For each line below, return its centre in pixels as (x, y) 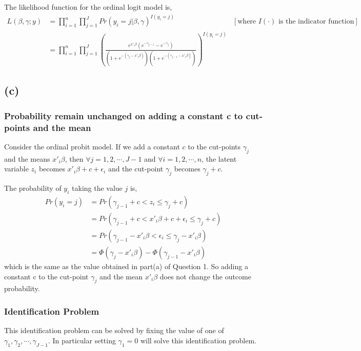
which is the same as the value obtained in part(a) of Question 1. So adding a (126, 266)
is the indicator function (316, 22)
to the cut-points (214, 146)
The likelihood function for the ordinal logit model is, (88, 7)
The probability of (33, 188)
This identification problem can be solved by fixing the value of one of (114, 330)
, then (74, 158)
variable (16, 169)
